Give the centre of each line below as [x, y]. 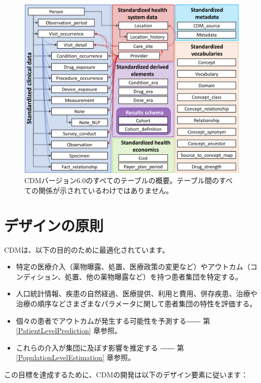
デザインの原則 [54, 225]
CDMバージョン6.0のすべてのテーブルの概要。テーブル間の [122, 180]
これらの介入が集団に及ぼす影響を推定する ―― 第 [100, 347]
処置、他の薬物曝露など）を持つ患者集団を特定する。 [153, 276]
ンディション [37, 276]
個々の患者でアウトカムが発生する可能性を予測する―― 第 [113, 320]
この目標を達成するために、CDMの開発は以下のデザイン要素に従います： [126, 374]
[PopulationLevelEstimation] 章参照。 [76, 357]
